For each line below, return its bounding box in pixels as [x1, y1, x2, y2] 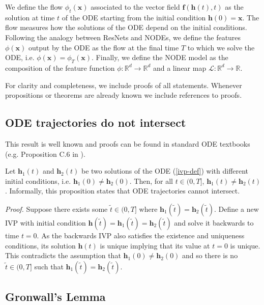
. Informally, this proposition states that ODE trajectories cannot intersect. [5, 185, 240, 196]
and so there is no [182, 250, 238, 261]
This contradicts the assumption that [5, 250, 121, 261]
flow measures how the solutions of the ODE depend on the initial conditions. [5, 22, 247, 33]
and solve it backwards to [174, 217, 254, 228]
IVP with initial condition [5, 217, 86, 228]
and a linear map [153, 62, 207, 73]
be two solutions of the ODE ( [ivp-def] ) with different [81, 165, 249, 176]
